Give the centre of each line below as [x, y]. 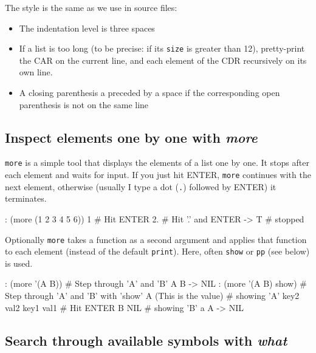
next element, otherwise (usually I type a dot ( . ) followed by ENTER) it [141, 186]
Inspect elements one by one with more [131, 137]
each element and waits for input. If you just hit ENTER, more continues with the [158, 175]
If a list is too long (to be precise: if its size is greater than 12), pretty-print [162, 48]
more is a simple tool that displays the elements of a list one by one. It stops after [157, 163]
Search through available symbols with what [146, 340]
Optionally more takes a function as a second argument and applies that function [156, 239]
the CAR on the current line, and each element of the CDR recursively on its [163, 60]
